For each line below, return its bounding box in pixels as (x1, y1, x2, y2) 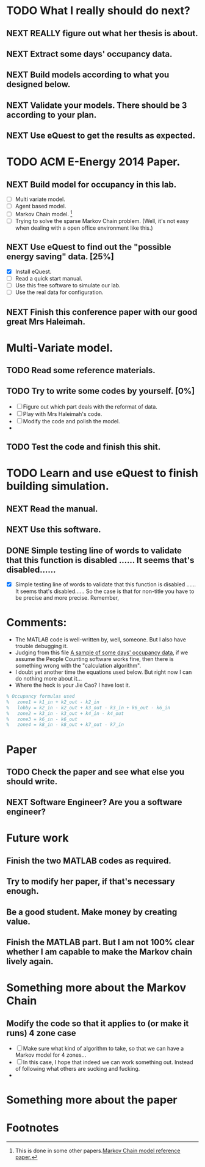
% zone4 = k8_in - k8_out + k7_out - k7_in (6, 722, 124, 728)
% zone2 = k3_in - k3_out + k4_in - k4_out (6, 710, 124, 717)
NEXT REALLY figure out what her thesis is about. (6, 28, 198, 39)
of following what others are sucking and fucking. (15, 1065, 140, 1073)
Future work (6, 831, 69, 845)
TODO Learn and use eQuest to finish (6, 466, 198, 480)
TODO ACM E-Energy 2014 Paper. (6, 155, 181, 169)
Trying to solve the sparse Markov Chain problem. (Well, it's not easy (15, 217, 189, 224)
